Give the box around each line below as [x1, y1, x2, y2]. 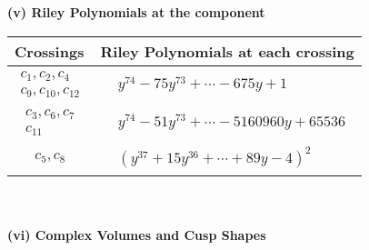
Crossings [15, 40, 85, 62]
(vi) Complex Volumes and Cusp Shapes [7, 225, 266, 245]
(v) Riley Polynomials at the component [7, 3, 265, 21]
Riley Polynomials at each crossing [100, 40, 354, 62]
